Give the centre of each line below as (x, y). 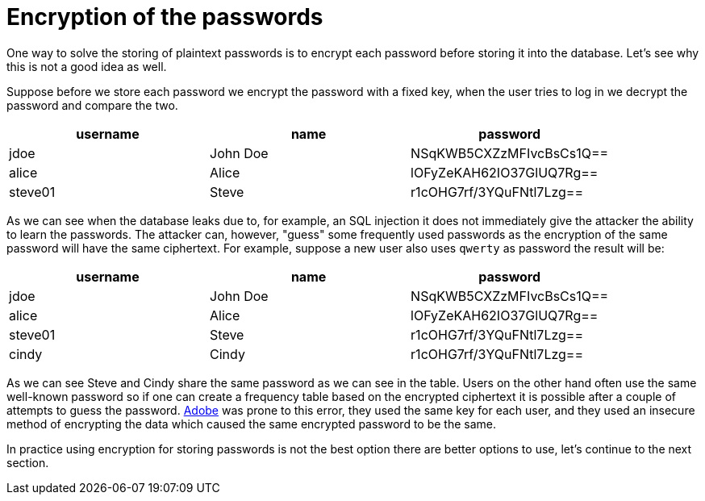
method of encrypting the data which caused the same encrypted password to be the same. (252, 424)
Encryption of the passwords (165, 17)
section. (28, 462)
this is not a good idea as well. (87, 66)
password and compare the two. (92, 105)
